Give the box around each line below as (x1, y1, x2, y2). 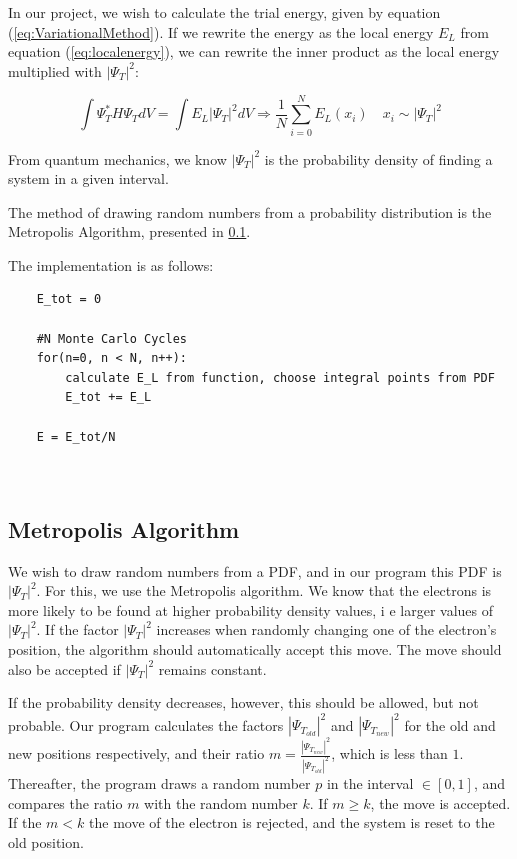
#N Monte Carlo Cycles (36, 331, 187, 346)
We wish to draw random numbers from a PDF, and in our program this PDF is (8, 560, 502, 581)
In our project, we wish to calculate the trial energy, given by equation (8, 2, 441, 22)
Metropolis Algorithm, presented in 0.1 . (8, 221, 251, 242)
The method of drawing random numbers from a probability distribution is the (8, 201, 492, 222)
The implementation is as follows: (8, 254, 214, 275)
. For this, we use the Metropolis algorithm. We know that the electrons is (36, 580, 492, 601)
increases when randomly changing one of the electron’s (156, 619, 497, 640)
